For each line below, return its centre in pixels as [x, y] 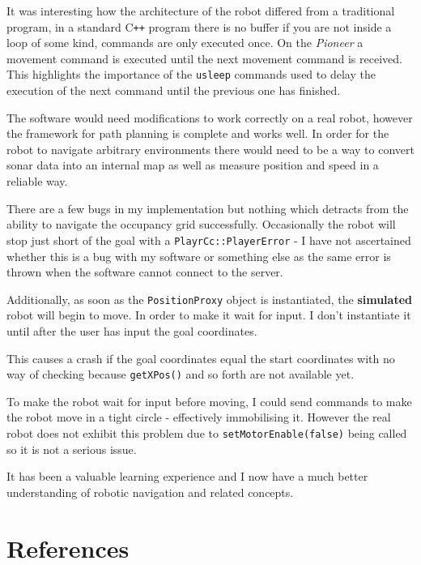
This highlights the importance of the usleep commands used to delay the [191, 74]
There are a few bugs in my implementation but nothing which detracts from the [208, 208]
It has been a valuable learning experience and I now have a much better [187, 476]
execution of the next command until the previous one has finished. [174, 90]
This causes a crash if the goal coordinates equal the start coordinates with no [201, 358]
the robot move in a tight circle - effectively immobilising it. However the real [199, 417]
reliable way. [37, 181]
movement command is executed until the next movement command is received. [204, 58]
